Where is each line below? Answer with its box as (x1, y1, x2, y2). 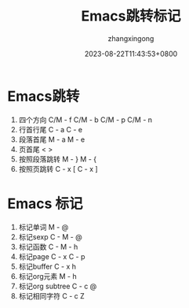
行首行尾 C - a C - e (18, 124, 83, 134)
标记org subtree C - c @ (18, 281, 97, 291)
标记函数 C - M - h (18, 242, 78, 251)
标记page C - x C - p (18, 251, 85, 261)
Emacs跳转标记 (81, 7, 181, 25)
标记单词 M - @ (18, 222, 69, 232)
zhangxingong (107, 33, 154, 43)
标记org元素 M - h (18, 271, 77, 280)
